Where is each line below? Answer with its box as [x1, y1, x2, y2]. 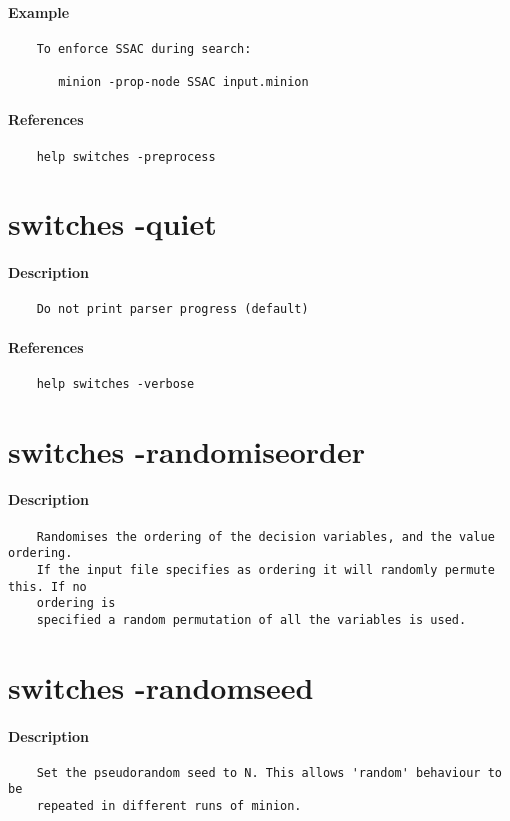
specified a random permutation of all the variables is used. [36, 612, 467, 627]
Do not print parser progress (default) [36, 302, 309, 317]
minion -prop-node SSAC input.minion [58, 75, 309, 90]
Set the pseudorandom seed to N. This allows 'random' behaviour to [36, 765, 502, 780]
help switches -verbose [36, 376, 195, 391]
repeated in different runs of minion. [36, 799, 302, 814]
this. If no [8, 579, 87, 594]
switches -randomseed [8, 666, 314, 707]
